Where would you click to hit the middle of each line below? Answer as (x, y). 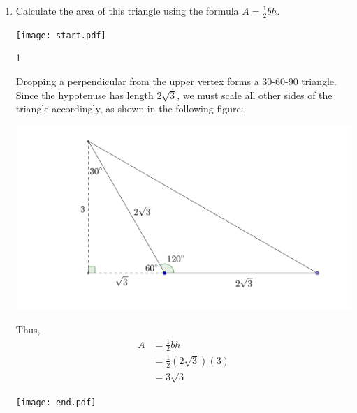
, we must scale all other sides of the (255, 95)
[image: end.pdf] (56, 402)
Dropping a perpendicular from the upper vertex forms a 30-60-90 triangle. (176, 81)
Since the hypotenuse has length (85, 95)
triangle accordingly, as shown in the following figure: (130, 108)
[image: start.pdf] (61, 35)
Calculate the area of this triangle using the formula (127, 10)
